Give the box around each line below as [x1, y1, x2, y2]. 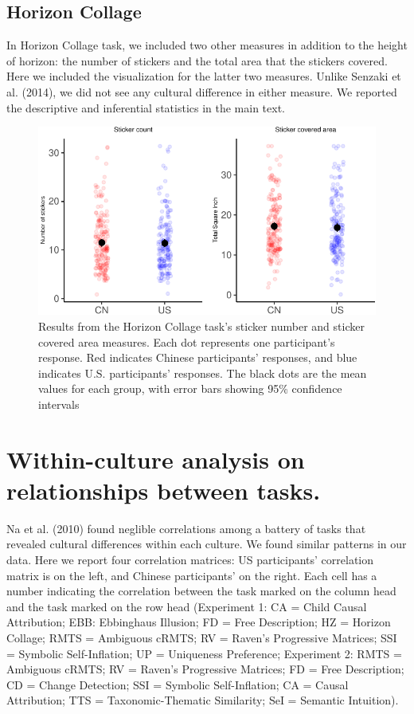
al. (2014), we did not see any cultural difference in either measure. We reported [6, 83, 397, 100]
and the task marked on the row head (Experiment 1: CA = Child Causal [6, 598, 367, 614]
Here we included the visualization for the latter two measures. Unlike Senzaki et [6, 68, 401, 84]
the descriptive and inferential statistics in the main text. [6, 99, 285, 116]
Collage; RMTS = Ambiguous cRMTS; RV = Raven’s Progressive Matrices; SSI [6, 630, 397, 646]
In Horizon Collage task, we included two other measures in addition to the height [6, 37, 408, 53]
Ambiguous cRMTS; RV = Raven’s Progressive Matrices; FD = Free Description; [6, 661, 404, 677]
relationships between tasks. [6, 473, 321, 506]
